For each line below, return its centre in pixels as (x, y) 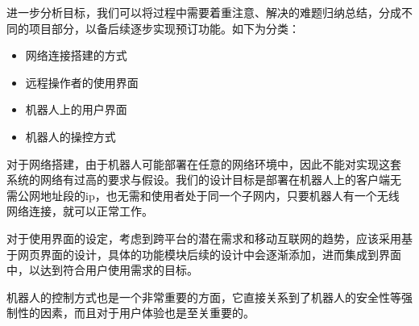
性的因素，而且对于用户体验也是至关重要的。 (136, 313)
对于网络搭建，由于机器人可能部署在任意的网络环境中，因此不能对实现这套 (204, 163)
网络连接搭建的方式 (76, 55)
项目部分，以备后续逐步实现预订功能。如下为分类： (164, 28)
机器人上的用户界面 (76, 109)
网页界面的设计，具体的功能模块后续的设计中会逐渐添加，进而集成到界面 (209, 254)
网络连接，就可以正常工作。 (80, 211)
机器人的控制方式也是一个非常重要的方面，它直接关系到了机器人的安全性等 (204, 297)
